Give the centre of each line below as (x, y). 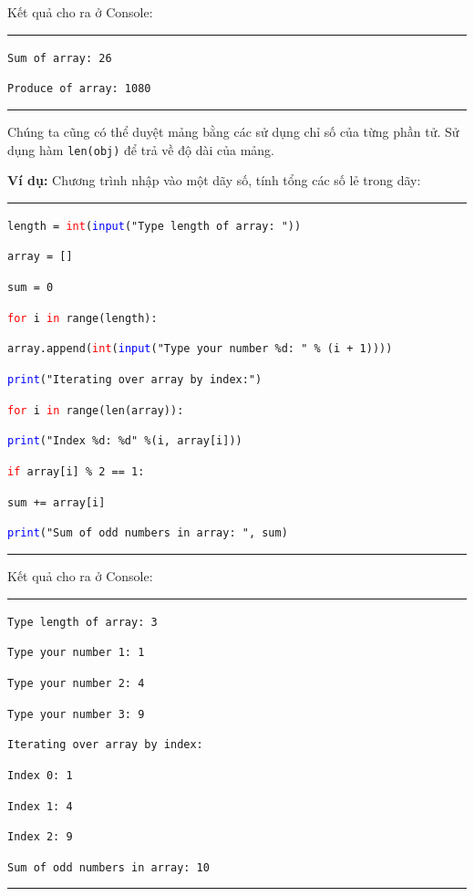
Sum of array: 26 (60, 58)
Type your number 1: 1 (76, 653)
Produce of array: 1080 (79, 89)
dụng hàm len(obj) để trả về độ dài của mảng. (141, 149)
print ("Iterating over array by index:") (135, 380)
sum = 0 (31, 288)
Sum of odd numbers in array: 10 (108, 867)
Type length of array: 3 (82, 622)
